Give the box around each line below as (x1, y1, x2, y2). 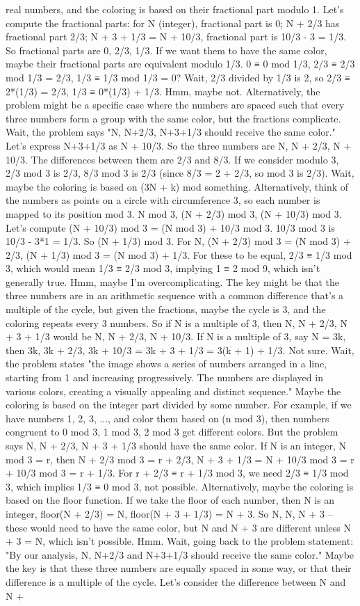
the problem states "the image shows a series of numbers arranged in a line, (6, 356, 327, 371)
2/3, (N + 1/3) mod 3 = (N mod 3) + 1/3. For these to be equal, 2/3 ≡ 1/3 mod (6, 247, 352, 262)
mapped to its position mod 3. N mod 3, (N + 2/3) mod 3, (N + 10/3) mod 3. (6, 206, 342, 221)
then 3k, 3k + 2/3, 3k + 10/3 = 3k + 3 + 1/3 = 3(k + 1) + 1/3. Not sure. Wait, (6, 342, 354, 357)
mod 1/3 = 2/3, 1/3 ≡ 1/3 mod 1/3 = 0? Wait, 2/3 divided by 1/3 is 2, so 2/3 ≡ (6, 70, 350, 84)
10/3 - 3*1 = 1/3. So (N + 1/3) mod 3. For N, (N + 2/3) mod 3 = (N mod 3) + (6, 234, 351, 248)
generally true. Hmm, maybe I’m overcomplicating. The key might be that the (6, 274, 339, 289)
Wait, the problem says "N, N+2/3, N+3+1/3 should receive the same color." (6, 125, 336, 139)
